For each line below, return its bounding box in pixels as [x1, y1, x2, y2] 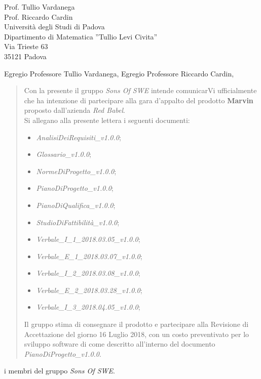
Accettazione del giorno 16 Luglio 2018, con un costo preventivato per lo [24, 328, 249, 339]
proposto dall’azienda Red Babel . [24, 105, 125, 115]
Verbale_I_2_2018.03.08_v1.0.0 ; [36, 268, 140, 278]
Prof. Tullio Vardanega [4, 2, 75, 12]
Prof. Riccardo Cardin [4, 11, 73, 22]
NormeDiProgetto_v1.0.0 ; [36, 165, 117, 176]
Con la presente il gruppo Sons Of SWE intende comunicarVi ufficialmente [24, 85, 257, 96]
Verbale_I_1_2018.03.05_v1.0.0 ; [36, 234, 140, 244]
